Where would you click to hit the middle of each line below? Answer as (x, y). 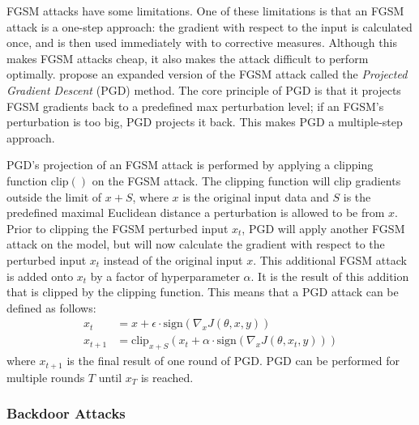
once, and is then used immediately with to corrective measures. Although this (202, 42)
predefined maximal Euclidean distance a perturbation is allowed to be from (196, 212)
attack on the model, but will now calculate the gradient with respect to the (196, 244)
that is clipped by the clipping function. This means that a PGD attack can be (203, 292)
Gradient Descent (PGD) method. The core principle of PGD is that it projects (204, 89)
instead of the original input (173, 259)
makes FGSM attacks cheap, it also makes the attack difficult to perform (188, 58)
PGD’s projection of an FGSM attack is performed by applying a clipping (190, 165)
